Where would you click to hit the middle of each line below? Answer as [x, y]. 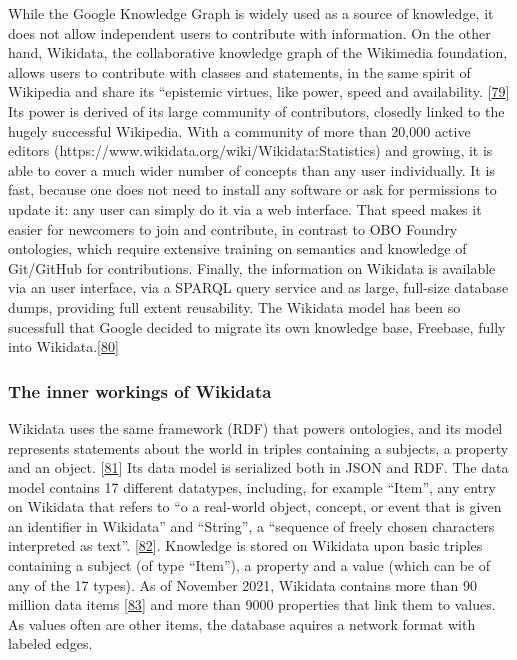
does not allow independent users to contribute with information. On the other [249, 32]
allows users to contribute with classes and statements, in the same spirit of [239, 71]
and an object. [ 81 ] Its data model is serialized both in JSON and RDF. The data [258, 467]
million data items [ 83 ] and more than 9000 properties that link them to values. [252, 604]
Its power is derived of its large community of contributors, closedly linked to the [256, 110]
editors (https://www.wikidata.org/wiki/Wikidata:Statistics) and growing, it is [250, 150]
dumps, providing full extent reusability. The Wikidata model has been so [234, 306]
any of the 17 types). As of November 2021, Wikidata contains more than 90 [242, 584]
